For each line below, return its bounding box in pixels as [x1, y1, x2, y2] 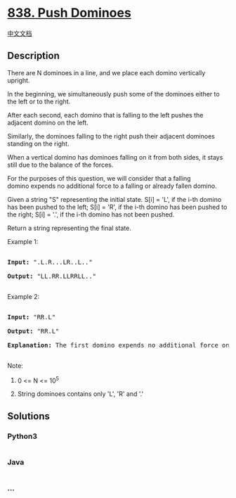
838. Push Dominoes [7, 5, 131, 21]
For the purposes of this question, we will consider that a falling [7, 174, 191, 182]
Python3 [7, 431, 37, 441]
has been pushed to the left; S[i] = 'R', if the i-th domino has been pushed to [7, 203, 228, 211]
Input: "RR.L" [7, 313, 56, 321]
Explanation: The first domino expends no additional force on [7, 341, 230, 349]
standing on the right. [7, 139, 70, 148]
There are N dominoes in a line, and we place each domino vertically [7, 68, 206, 77]
